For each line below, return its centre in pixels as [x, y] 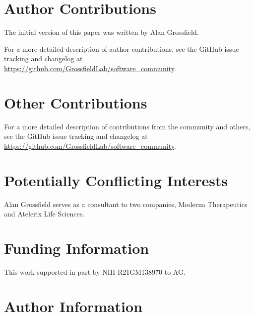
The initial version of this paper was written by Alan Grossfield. [101, 32]
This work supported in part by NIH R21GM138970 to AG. [95, 271]
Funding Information [77, 248]
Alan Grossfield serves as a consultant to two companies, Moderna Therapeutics [126, 204]
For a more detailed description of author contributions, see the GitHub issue [122, 49]
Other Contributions [76, 102]
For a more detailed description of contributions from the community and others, [127, 126]
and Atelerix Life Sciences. [44, 214]
